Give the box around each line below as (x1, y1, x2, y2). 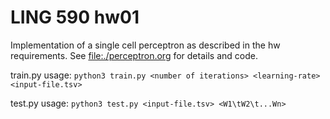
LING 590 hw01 (10, 6, 140, 29)
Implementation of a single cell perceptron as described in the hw (10, 39, 281, 51)
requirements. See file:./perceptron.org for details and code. (10, 49, 258, 61)
